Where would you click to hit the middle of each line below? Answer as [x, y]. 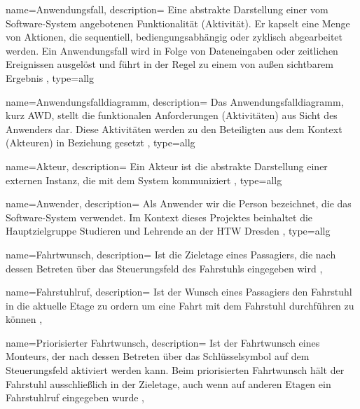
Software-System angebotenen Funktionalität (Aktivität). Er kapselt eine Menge [178, 23]
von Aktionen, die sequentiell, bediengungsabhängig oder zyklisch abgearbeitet [174, 37]
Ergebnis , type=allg [50, 77]
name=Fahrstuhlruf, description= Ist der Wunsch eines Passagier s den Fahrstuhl [179, 292]
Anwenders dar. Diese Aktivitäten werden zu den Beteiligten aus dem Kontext [174, 129]
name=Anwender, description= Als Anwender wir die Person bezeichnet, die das [179, 203]
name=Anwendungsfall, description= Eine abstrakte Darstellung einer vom [167, 9]
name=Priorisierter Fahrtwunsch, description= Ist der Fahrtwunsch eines [163, 342]
